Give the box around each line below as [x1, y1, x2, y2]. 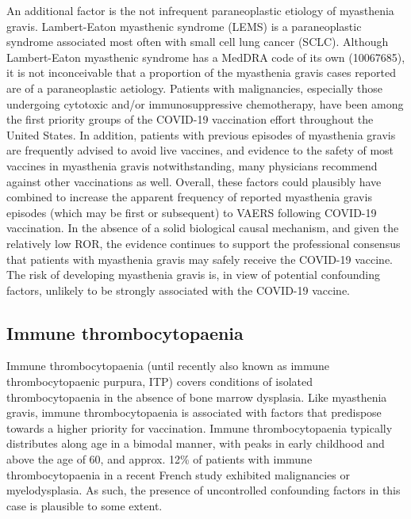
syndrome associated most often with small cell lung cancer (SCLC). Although [6, 33, 389, 50]
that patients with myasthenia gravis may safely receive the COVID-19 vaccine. [6, 250, 394, 267]
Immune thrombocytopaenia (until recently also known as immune [6, 357, 330, 374]
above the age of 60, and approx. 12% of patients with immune [6, 451, 313, 467]
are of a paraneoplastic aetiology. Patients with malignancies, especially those [6, 79, 382, 96]
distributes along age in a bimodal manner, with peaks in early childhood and [6, 435, 385, 452]
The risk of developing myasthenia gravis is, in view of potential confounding [6, 266, 380, 283]
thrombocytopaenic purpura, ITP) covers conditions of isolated [6, 373, 313, 390]
